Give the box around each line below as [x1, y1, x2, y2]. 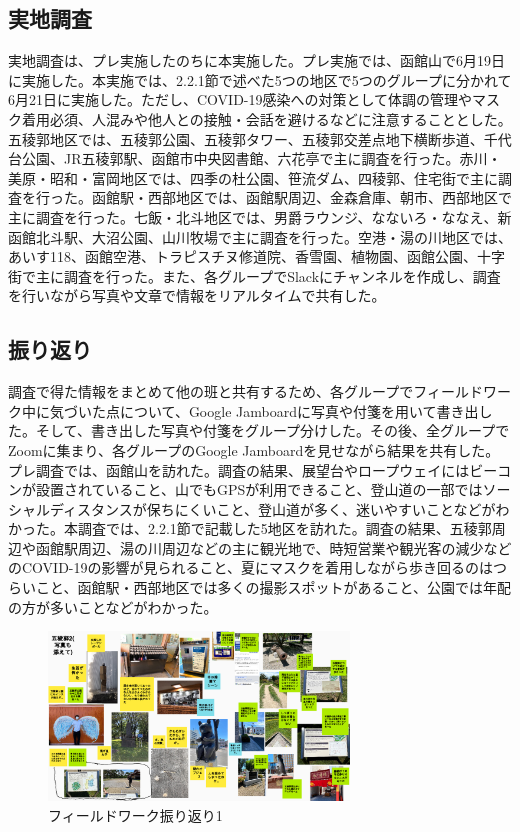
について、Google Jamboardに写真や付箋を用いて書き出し [119, 400, 493, 421]
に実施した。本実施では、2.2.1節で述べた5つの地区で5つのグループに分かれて [8, 69, 512, 90]
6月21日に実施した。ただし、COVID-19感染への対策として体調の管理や [8, 89, 473, 110]
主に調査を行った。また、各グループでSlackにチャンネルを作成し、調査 [35, 265, 501, 286]
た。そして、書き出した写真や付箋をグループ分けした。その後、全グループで [8, 420, 510, 441]
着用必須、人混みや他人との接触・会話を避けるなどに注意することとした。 [21, 108, 512, 129]
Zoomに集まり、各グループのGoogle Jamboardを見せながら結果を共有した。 [8, 439, 500, 460]
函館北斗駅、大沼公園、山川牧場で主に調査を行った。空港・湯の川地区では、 [8, 226, 512, 247]
